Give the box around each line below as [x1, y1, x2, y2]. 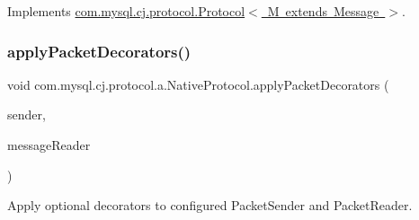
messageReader [7, 136, 91, 154]
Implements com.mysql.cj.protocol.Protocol [7, 2, 245, 20]
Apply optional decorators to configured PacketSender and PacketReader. [7, 196, 413, 215]
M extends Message [267, 2, 379, 20]
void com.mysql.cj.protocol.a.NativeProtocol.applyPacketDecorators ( [7, 75, 389, 93]
